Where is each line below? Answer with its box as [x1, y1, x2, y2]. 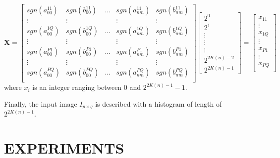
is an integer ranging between [32, 82, 122, 92]
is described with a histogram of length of [95, 98, 222, 109]
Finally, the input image [4, 98, 77, 109]
